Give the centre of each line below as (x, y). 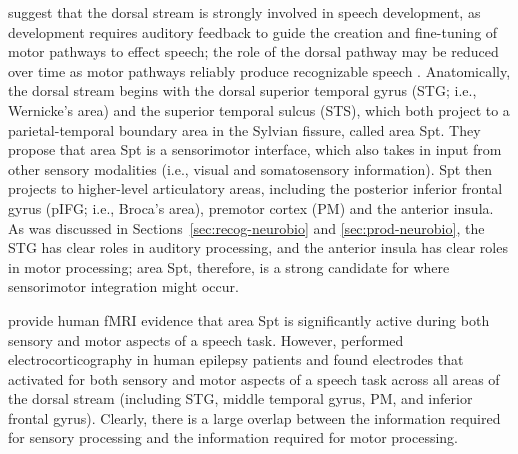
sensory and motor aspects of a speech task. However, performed (206, 339)
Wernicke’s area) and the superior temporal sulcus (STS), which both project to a (259, 109)
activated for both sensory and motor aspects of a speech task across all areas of (254, 378)
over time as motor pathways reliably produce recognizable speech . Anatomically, (259, 70)
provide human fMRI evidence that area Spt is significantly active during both (249, 319)
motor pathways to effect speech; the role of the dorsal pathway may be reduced (253, 51)
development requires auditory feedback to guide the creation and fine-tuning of (253, 31)
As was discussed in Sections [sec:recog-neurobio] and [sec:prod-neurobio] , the (246, 227)
